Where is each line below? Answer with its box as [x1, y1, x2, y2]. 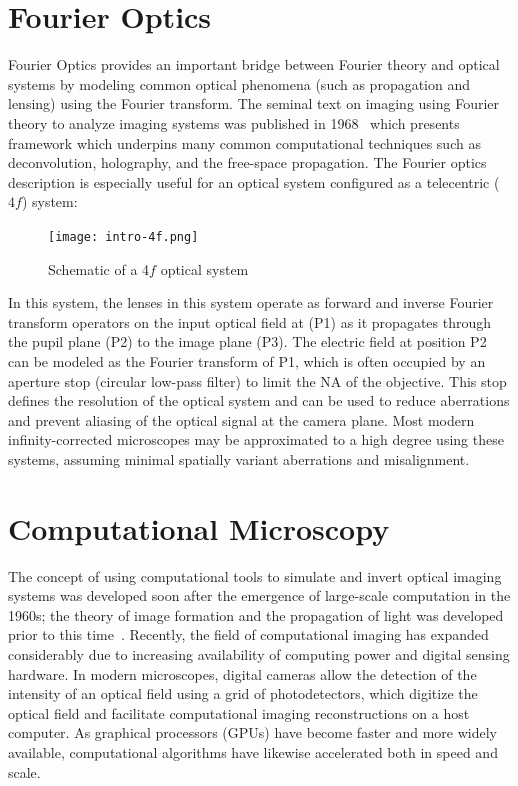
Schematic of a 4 [48, 258, 150, 279]
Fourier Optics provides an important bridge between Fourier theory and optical [8, 54, 500, 75]
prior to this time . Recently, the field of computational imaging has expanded [8, 624, 489, 645]
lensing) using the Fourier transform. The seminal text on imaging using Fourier [8, 93, 500, 114]
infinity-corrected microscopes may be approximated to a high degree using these [8, 429, 504, 450]
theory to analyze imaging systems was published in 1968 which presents [8, 112, 460, 133]
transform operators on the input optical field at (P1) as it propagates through [8, 311, 492, 332]
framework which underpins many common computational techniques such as [8, 132, 481, 153]
